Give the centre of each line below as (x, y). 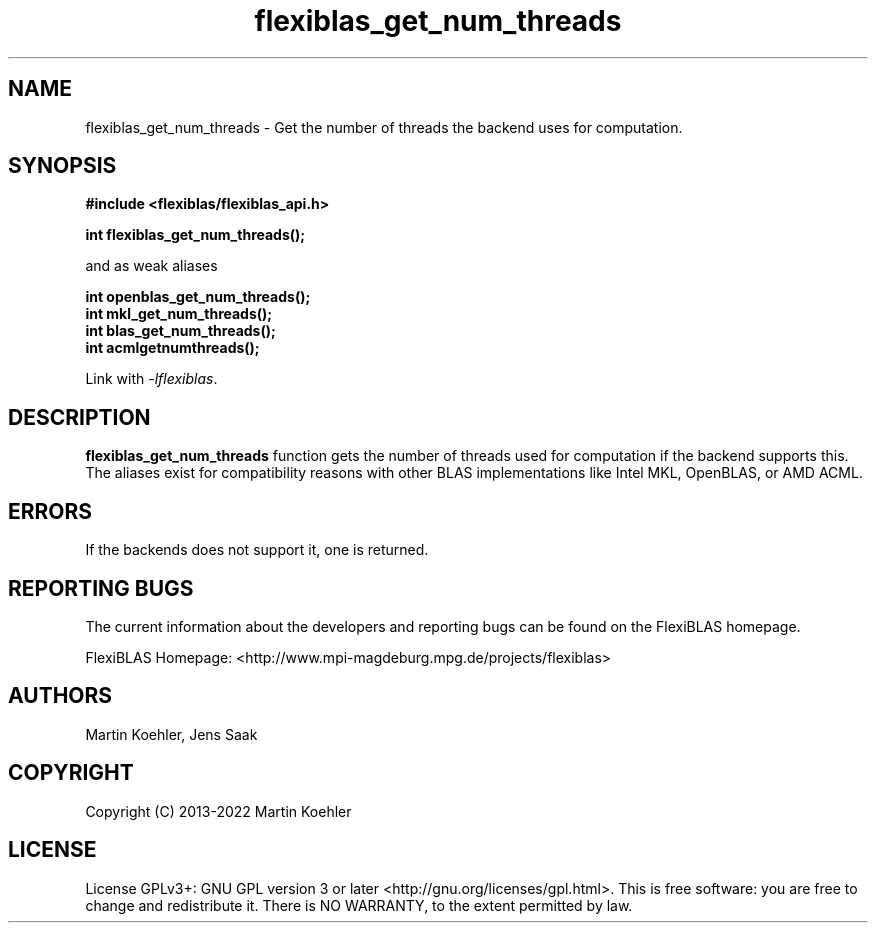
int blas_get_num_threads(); (180, 331)
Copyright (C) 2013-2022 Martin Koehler (218, 811)
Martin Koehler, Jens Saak (171, 734)
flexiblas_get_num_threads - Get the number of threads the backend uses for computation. (384, 127)
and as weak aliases (151, 266)
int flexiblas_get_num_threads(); (195, 235)
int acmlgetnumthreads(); (172, 348)
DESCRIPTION (79, 417)
